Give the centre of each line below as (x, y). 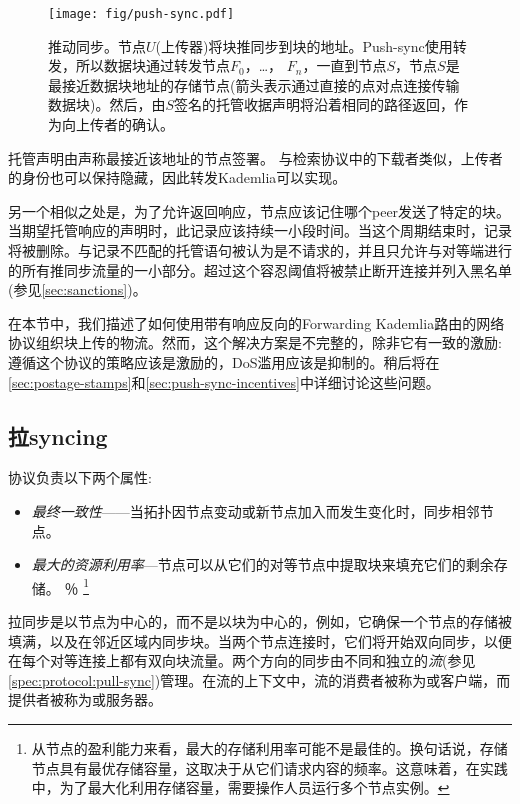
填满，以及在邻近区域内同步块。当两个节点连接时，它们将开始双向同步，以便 (260, 640)
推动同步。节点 (97, 45)
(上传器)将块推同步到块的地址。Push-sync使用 (304, 45)
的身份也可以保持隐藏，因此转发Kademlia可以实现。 (177, 177)
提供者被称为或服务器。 (85, 699)
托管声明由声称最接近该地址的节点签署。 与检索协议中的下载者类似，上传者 (255, 157)
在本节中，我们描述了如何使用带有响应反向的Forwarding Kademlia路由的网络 (256, 322)
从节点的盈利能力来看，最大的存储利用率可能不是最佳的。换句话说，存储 (269, 747)
